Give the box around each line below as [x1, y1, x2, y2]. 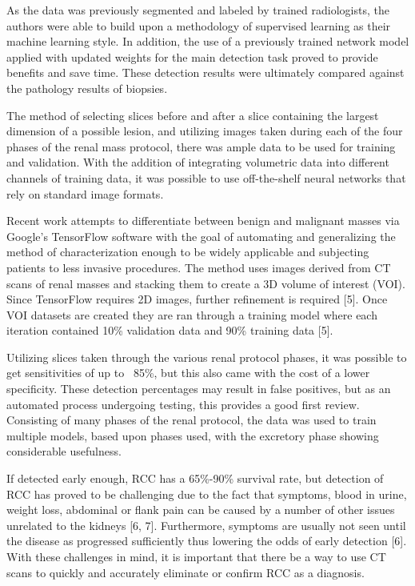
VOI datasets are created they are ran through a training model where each [6, 306, 377, 323]
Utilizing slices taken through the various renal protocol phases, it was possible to [6, 348, 407, 365]
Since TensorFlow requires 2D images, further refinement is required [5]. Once [6, 291, 388, 307]
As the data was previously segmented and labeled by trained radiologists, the [6, 2, 389, 18]
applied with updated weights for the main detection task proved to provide [6, 48, 378, 65]
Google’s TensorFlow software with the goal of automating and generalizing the [6, 227, 396, 244]
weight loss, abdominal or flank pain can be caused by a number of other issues [6, 501, 395, 518]
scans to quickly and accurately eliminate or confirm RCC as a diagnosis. [6, 564, 365, 580]
